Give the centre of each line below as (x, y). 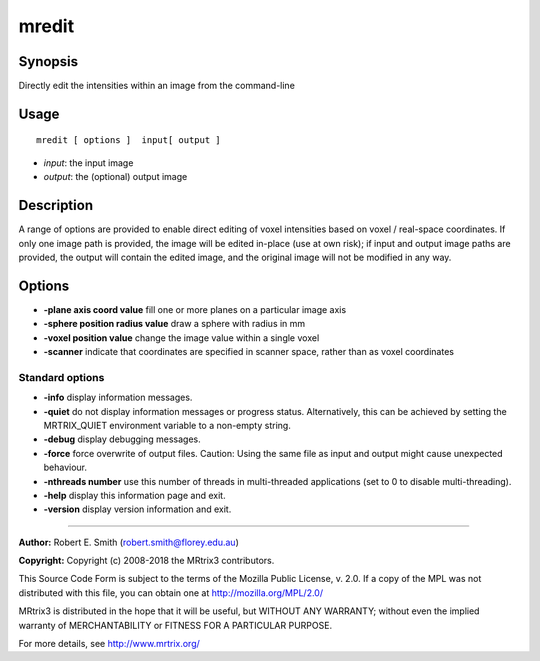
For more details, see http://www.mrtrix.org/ (109, 644)
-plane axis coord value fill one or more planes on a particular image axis (195, 309)
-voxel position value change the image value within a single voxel (181, 337)
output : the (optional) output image (115, 177)
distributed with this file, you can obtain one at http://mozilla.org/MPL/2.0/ (171, 592)
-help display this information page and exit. (134, 495)
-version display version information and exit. (137, 509)
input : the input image (88, 162)
